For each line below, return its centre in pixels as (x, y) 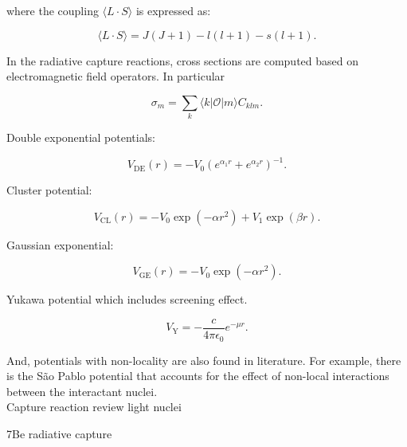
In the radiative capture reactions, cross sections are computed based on (183, 60)
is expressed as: (173, 10)
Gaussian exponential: (60, 244)
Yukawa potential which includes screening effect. (127, 299)
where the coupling (53, 10)
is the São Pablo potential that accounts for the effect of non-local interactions (198, 376)
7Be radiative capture (59, 433)
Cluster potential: (49, 190)
